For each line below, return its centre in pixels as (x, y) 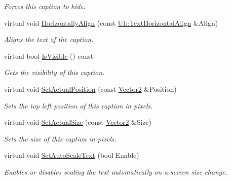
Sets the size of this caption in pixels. (60, 138)
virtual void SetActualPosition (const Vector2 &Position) (90, 89)
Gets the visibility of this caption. (54, 72)
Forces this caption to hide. (45, 6)
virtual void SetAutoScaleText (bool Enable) (72, 155)
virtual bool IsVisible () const (49, 55)
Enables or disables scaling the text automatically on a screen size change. (116, 171)
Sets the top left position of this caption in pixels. (78, 105)
